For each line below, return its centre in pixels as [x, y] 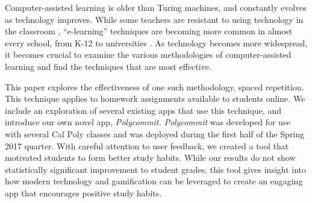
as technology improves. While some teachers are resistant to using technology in [154, 19]
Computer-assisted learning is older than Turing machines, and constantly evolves [156, 7]
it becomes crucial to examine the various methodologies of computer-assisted [148, 55]
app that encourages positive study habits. [83, 192]
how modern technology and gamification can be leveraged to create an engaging [154, 181]
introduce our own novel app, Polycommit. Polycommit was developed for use [148, 122]
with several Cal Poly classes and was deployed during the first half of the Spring [155, 133]
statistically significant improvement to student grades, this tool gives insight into [156, 169]
